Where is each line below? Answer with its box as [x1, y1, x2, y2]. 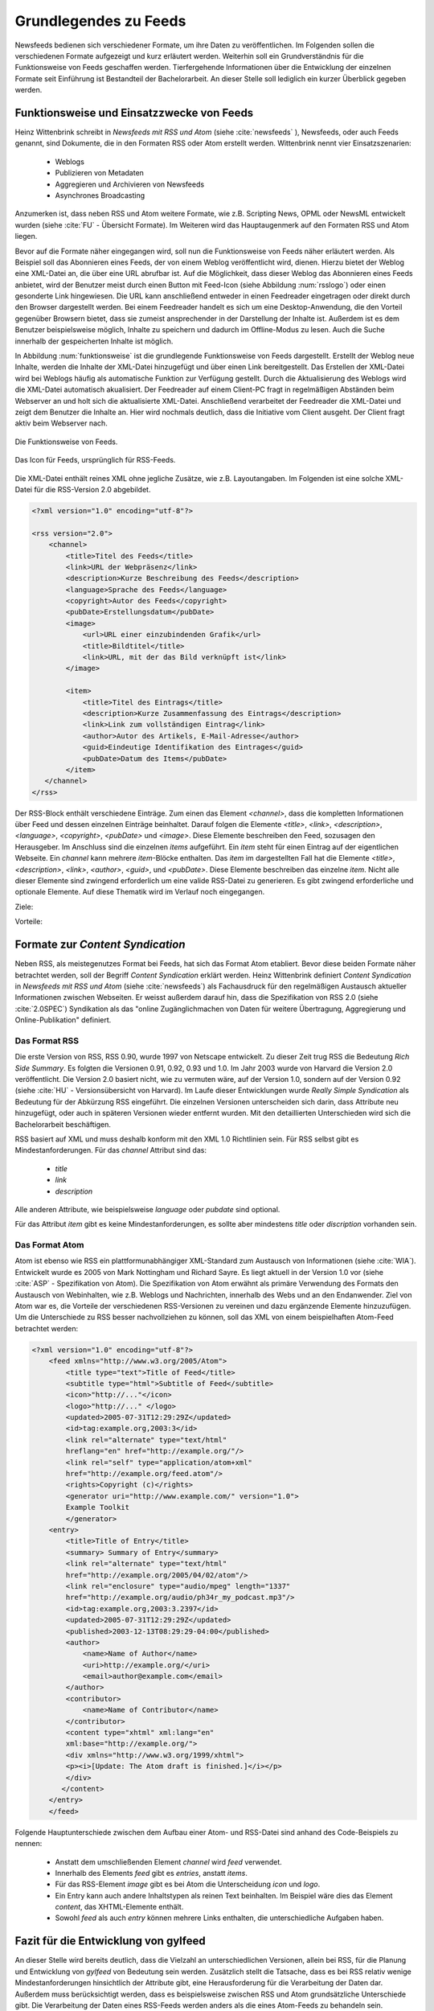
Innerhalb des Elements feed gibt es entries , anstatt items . [55, 1868, 248, 1877]
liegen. [14, 232, 38, 241]
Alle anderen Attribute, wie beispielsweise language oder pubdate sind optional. [14, 1204, 280, 1214]
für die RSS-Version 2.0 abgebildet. [33, 484, 151, 494]
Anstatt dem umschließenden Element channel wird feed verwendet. [55, 1857, 283, 1866]
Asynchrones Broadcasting [55, 190, 145, 200]
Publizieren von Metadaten [55, 168, 145, 178]
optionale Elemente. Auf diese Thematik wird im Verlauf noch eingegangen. [14, 887, 265, 897]
